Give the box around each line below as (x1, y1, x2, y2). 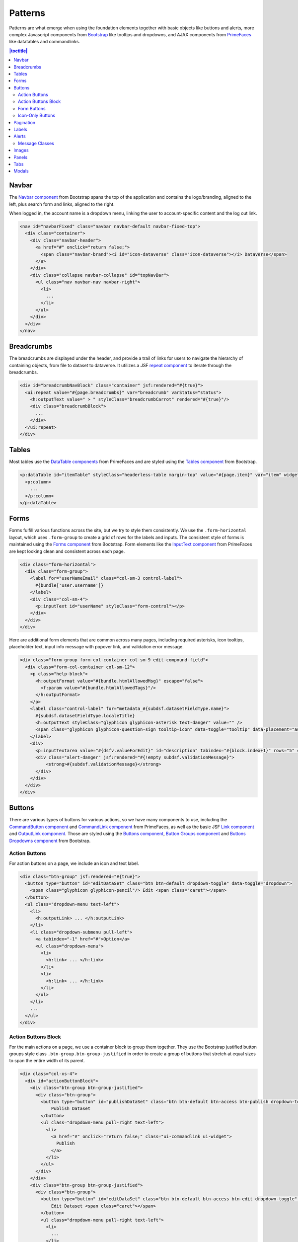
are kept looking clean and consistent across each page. (9, 548, 125, 554)
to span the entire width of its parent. (9, 1058, 85, 1064)
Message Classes (18, 140, 54, 146)
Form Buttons (18, 105, 46, 111)
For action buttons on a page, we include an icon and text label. (9, 860, 139, 866)
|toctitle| (9, 48, 28, 54)
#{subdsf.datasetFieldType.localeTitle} (35, 713, 135, 718)
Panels (13, 154, 28, 160)
